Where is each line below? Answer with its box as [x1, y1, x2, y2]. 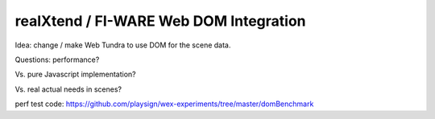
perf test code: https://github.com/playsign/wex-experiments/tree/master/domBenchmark [14, 99, 314, 109]
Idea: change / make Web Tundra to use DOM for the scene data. [14, 40, 231, 50]
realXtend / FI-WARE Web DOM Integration [14, 12, 306, 30]
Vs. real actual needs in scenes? [14, 84, 122, 94]
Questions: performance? [14, 55, 100, 64]
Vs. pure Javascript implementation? [14, 69, 136, 80]
